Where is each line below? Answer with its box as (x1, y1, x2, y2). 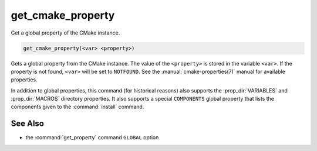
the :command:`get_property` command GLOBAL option (25, 134, 159, 141)
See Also (11, 119, 44, 129)
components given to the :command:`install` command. (11, 103, 144, 111)
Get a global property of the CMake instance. (11, 29, 120, 36)
